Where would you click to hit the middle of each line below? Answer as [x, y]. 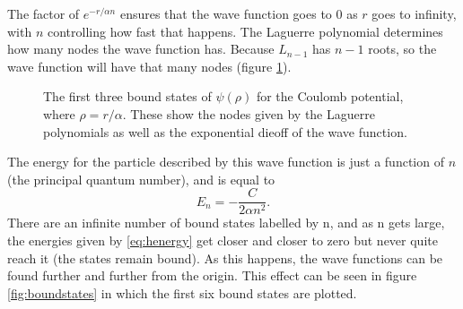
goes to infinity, [414, 13]
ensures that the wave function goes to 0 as [239, 13]
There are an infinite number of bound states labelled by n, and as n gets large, [226, 223]
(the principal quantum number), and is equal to [141, 179]
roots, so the [402, 49]
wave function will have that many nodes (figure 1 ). [149, 66]
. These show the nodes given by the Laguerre [249, 113]
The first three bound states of [127, 96]
